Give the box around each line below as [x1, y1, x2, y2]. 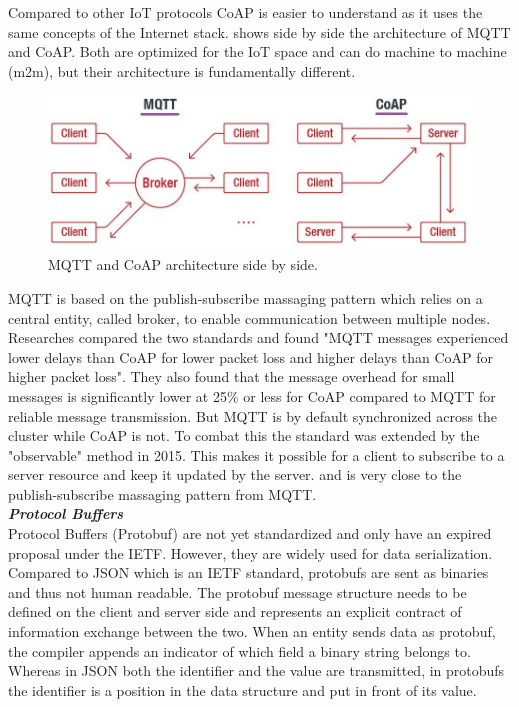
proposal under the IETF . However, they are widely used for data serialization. [8, 542, 493, 563]
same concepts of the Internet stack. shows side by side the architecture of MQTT [8, 21, 511, 42]
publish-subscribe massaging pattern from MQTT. [8, 483, 317, 504]
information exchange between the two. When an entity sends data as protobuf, [8, 621, 496, 642]
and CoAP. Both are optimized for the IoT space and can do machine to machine [8, 41, 507, 62]
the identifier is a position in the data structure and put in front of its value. [8, 679, 477, 700]
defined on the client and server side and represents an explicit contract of [8, 601, 462, 622]
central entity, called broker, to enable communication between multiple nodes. [8, 307, 491, 328]
